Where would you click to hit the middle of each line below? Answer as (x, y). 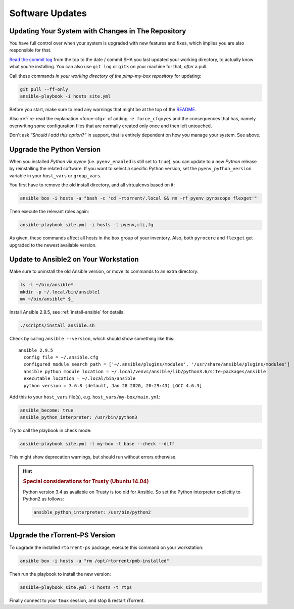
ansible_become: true (47, 410)
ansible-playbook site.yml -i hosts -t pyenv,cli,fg (87, 225)
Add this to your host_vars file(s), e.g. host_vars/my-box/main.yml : (85, 397)
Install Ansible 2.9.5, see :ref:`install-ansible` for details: (67, 312)
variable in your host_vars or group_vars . (56, 175)
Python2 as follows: (43, 499)
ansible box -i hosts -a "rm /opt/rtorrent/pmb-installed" (94, 561)
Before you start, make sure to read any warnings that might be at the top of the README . (103, 109)
